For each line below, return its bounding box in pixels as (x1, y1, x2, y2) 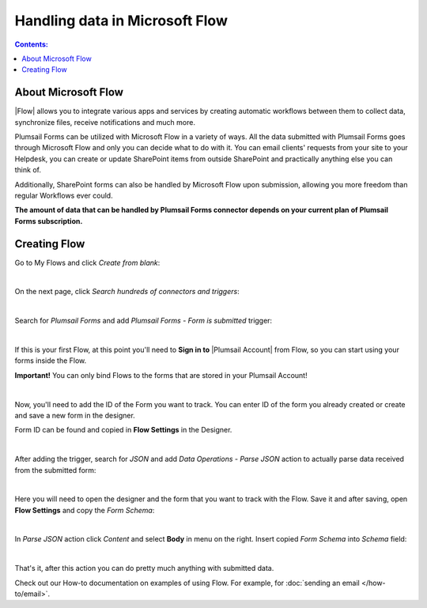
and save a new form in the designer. (14, 410, 136, 420)
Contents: (14, 40, 49, 49)
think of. (14, 165, 41, 175)
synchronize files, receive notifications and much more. (14, 117, 195, 127)
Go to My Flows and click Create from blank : (14, 258, 161, 267)
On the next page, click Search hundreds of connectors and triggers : (14, 287, 240, 296)
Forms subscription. (14, 216, 83, 225)
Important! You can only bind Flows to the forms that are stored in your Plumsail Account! (14, 370, 308, 380)
